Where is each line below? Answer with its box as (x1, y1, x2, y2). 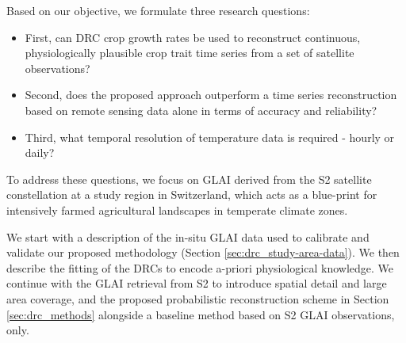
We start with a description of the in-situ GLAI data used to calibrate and (6, 228, 370, 245)
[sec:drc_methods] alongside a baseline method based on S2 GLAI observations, (6, 306, 395, 322)
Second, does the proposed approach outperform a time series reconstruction (25, 86, 397, 103)
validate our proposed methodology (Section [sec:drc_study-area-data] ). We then (6, 244, 400, 261)
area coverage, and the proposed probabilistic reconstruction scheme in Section (6, 290, 389, 307)
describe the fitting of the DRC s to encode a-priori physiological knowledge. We (6, 259, 394, 276)
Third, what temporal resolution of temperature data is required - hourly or (25, 128, 395, 145)
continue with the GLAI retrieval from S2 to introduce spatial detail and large (6, 275, 387, 292)
